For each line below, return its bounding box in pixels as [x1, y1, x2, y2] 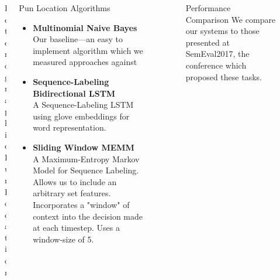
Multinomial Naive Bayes [33, 21, 137, 33]
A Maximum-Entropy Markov [33, 152, 140, 165]
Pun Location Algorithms [19, 2, 110, 13]
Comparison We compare [185, 13, 276, 25]
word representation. [33, 121, 106, 134]
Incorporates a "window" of [33, 198, 130, 210]
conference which [185, 59, 247, 71]
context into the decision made [33, 210, 143, 222]
